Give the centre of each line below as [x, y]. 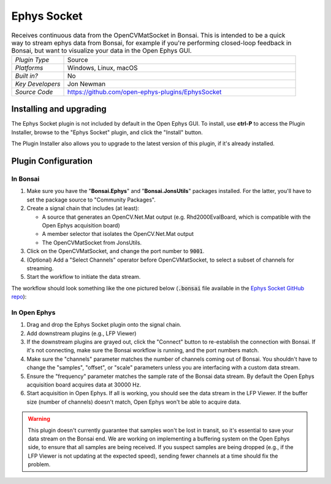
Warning [39, 419]
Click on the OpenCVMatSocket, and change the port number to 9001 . [116, 251]
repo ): [19, 297]
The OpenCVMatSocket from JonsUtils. [92, 243]
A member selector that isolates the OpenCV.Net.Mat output [118, 234]
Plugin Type [32, 59]
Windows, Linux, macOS [102, 67]
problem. [39, 464]
